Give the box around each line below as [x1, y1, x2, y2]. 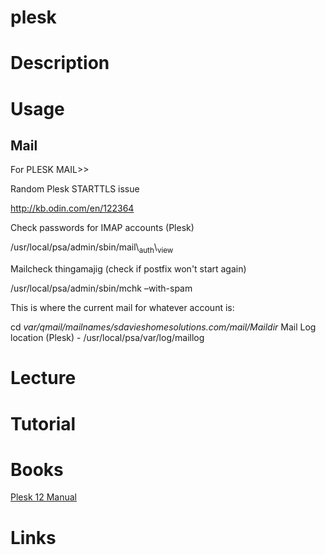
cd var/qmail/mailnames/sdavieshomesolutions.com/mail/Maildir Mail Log [10, 321, 317, 333]
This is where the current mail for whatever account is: [10, 302, 235, 314]
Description [10, 52, 110, 75]
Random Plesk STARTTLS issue [10, 183, 140, 195]
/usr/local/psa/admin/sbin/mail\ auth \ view [10, 241, 174, 256]
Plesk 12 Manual [10, 491, 77, 503]
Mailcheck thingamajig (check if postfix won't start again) [10, 263, 247, 275]
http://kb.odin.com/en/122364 [10, 202, 135, 215]
